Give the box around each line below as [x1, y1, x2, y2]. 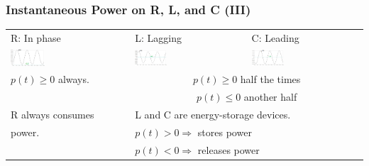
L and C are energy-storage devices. [135, 107, 291, 122]
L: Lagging [135, 30, 182, 45]
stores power [197, 124, 252, 139]
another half [243, 89, 297, 104]
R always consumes [11, 107, 94, 122]
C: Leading [251, 30, 299, 45]
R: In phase [11, 30, 61, 45]
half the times [240, 72, 301, 87]
